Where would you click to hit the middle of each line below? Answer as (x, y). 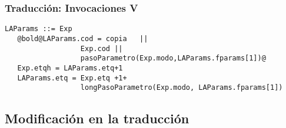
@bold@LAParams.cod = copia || (83, 38)
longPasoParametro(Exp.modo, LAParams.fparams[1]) (182, 88)
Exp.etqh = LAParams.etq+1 (70, 68)
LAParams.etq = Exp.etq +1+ (72, 78)
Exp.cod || (102, 48)
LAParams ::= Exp (39, 29)
